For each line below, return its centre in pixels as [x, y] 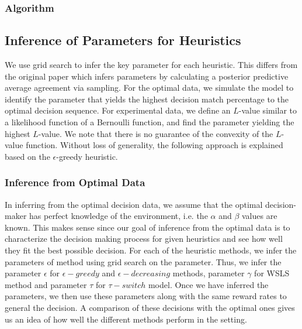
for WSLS [272, 273]
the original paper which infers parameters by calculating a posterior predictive [147, 76]
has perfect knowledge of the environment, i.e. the [119, 216]
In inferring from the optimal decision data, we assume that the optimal [134, 204]
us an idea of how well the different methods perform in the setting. [126, 319]
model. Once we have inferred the [208, 284]
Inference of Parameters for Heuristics [123, 40]
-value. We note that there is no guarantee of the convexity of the [156, 133]
